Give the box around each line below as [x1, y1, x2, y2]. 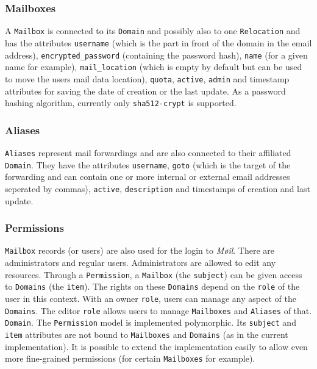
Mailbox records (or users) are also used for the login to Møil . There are [5, 244, 275, 257]
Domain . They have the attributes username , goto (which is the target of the [5, 158, 291, 171]
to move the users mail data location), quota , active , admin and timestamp [5, 72, 290, 85]
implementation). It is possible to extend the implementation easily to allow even [5, 340, 308, 353]
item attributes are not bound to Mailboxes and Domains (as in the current [5, 328, 288, 340]
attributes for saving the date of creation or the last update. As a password [5, 84, 286, 97]
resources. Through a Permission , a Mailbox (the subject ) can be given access [5, 268, 302, 281]
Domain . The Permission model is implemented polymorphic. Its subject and [5, 316, 296, 329]
